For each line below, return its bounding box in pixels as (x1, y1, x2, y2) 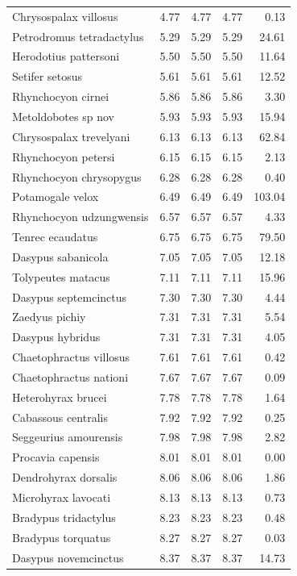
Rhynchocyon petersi (12, 148, 115, 165)
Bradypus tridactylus (12, 508, 116, 525)
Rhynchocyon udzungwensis (12, 208, 149, 225)
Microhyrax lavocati (12, 489, 111, 505)
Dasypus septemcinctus (12, 288, 127, 305)
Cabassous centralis (12, 408, 108, 425)
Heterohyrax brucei (12, 388, 107, 405)
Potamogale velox (12, 188, 99, 205)
